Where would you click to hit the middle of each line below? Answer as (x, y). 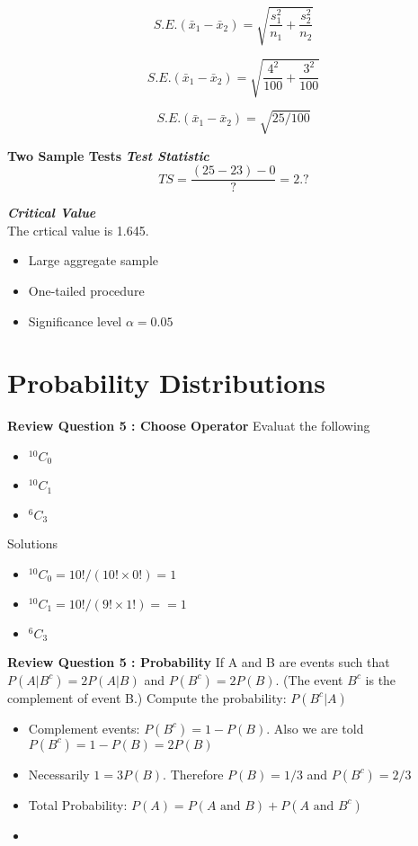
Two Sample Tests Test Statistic (108, 155)
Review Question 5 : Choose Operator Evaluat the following (189, 426)
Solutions (33, 543)
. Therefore (193, 774)
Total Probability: (78, 804)
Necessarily (59, 774)
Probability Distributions (166, 383)
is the (381, 679)
